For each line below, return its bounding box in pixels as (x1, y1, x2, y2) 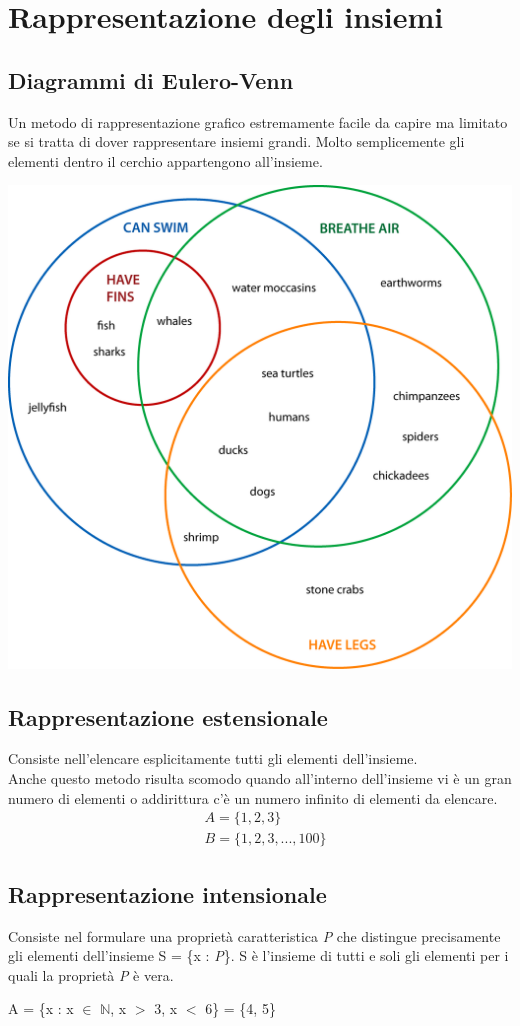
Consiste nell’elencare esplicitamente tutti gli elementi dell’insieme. (8, 748, 418, 769)
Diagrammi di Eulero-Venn (8, 64, 294, 95)
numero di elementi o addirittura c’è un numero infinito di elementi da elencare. (8, 787, 498, 808)
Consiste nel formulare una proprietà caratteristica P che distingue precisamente (8, 925, 501, 946)
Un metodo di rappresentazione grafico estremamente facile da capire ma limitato (8, 111, 508, 132)
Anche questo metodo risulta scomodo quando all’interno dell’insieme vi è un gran (8, 768, 512, 789)
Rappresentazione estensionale (8, 701, 328, 732)
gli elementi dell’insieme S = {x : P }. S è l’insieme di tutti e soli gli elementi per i (8, 945, 509, 966)
